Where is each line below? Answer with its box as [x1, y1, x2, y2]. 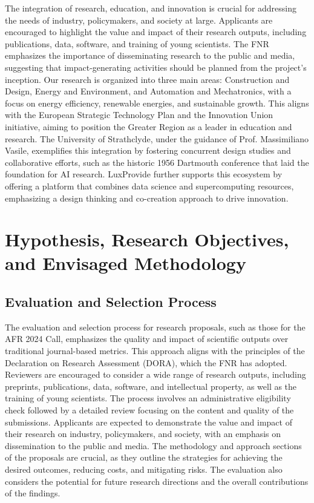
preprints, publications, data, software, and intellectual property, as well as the [5, 380, 297, 392]
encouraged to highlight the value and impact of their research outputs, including [5, 25, 307, 38]
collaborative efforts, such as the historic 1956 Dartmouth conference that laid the [5, 156, 309, 168]
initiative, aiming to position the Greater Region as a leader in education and [5, 120, 292, 133]
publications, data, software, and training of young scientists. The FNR [5, 37, 269, 50]
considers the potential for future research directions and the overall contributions [5, 475, 309, 487]
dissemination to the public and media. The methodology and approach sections [5, 439, 302, 452]
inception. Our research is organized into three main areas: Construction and [5, 73, 290, 85]
